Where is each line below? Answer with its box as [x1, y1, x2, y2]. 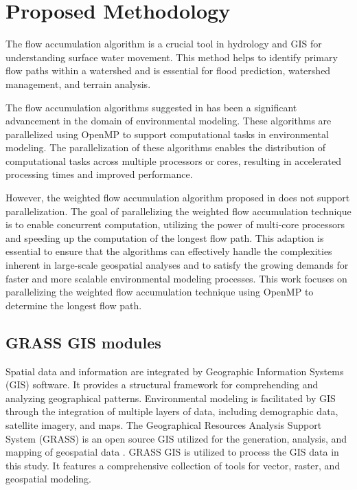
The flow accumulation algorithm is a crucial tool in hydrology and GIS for [5, 36, 322, 51]
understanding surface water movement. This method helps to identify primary [5, 49, 338, 64]
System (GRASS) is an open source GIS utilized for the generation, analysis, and [5, 431, 347, 445]
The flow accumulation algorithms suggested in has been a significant [5, 100, 297, 114]
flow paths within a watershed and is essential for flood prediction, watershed [5, 63, 331, 78]
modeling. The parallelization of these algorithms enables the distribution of [5, 140, 325, 155]
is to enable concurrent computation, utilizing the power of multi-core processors [5, 217, 345, 232]
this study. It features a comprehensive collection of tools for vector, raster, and [5, 458, 341, 472]
